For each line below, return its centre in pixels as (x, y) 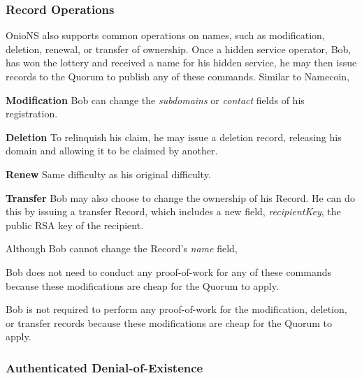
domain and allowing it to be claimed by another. (112, 151)
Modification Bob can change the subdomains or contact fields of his (155, 100)
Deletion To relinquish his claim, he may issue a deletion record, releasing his (174, 137)
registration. (32, 114)
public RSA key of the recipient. (75, 225)
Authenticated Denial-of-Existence (104, 367)
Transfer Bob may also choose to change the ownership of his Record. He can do (180, 197)
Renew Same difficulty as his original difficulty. (108, 174)
